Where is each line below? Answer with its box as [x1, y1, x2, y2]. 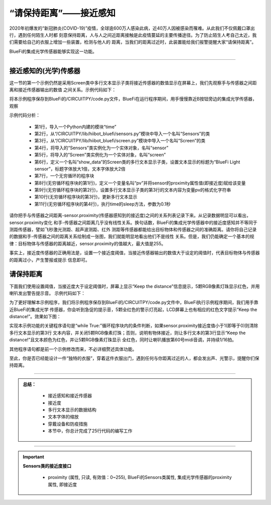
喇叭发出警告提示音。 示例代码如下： [9, 290, 85, 296]
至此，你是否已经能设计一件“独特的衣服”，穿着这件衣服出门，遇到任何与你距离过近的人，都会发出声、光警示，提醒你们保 [9, 355, 259, 361]
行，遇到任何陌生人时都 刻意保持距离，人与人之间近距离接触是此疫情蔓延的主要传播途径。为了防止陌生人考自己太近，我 [9, 32, 257, 38]
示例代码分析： [9, 112, 40, 118]
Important [23, 454, 45, 460]
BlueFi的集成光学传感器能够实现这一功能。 [9, 48, 97, 54]
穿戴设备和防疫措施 [48, 421, 88, 427]
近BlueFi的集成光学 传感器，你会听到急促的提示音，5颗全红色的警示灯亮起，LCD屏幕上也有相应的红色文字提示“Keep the [9, 307, 257, 313]
